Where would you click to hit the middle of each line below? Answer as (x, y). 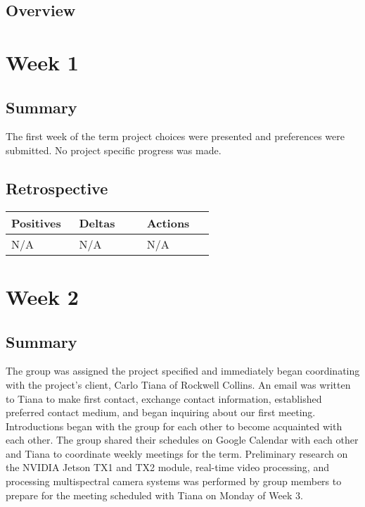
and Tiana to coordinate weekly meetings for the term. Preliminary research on (177, 453)
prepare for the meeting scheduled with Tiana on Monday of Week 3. (154, 495)
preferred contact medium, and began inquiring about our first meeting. (161, 412)
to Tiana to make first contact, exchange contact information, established (164, 398)
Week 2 (42, 296)
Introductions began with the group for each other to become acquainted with (174, 426)
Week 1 (42, 62)
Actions (168, 223)
